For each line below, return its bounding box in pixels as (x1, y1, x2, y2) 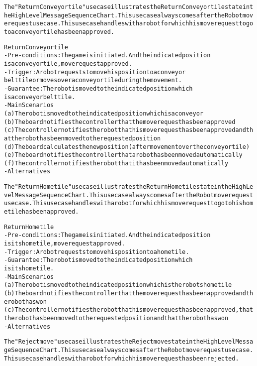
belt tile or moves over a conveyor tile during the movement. (4, 77, 182, 84)
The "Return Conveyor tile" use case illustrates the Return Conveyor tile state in (4, 3, 250, 10)
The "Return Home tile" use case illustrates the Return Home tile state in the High (4, 183, 246, 191)
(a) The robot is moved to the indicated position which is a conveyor (4, 110, 203, 117)
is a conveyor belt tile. (4, 93, 76, 101)
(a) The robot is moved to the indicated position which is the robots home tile (4, 281, 232, 289)
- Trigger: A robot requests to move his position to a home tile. (4, 248, 189, 255)
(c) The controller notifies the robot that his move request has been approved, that (4, 306, 254, 314)
